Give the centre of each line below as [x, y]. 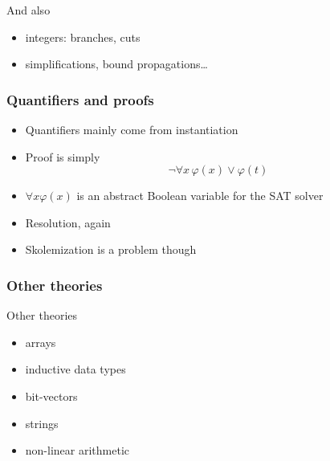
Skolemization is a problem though [111, 249]
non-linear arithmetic [77, 450]
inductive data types [75, 369]
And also [29, 10]
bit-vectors [51, 396]
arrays [41, 342]
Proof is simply [63, 156]
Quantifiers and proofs [80, 99]
